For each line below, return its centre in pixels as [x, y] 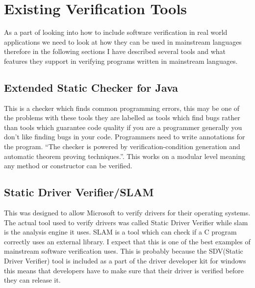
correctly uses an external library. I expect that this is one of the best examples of [127, 241]
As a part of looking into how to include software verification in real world [116, 32]
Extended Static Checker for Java [91, 87]
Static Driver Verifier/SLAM [79, 192]
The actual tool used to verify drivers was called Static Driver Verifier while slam [126, 222]
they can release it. [32, 280]
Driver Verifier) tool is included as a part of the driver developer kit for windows [125, 261]
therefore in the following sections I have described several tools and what [115, 51]
